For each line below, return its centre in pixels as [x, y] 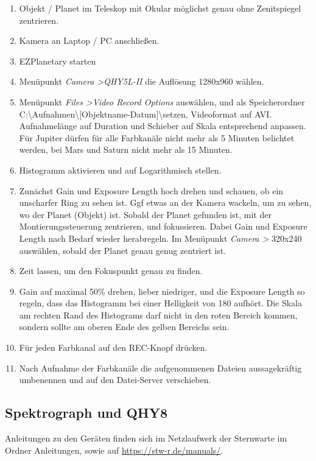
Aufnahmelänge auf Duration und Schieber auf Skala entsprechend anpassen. [163, 126]
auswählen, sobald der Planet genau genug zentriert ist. [123, 250]
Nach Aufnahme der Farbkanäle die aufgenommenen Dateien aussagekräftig [160, 368]
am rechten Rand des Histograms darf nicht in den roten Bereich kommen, [158, 315]
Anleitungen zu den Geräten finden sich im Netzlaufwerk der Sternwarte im [146, 438]
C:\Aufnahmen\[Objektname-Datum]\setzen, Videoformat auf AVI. [146, 114]
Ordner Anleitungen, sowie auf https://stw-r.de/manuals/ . [114, 450]
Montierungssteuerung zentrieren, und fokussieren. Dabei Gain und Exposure [163, 226]
